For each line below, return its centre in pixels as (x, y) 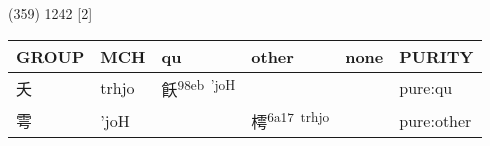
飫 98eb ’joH (198, 87)
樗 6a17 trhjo (290, 120)
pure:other (435, 120)
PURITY (436, 56)
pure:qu (426, 88)
